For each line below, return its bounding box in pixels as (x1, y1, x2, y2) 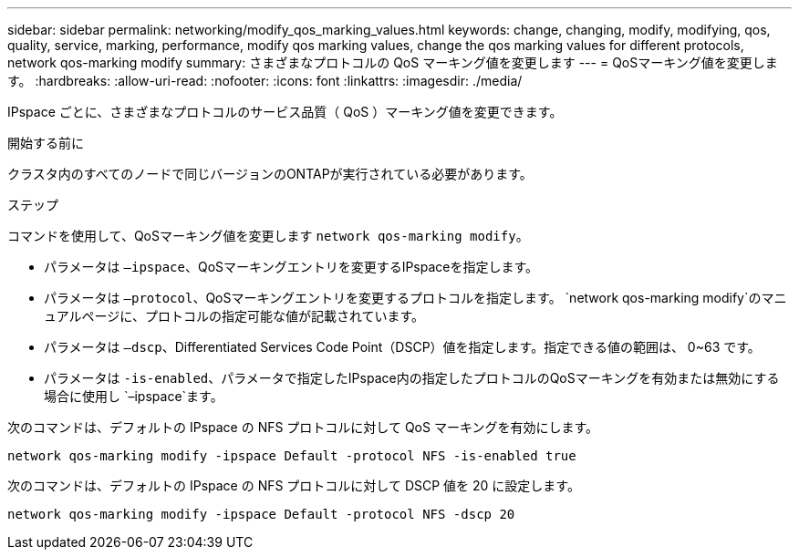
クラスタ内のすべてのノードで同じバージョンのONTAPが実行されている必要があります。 (7, 166, 533, 181)
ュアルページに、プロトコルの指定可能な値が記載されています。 (44, 308, 425, 324)
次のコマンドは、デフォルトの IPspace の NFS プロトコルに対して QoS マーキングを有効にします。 (7, 419, 599, 435)
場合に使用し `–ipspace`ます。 (44, 388, 223, 404)
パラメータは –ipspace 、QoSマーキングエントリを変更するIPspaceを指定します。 (44, 259, 539, 274)
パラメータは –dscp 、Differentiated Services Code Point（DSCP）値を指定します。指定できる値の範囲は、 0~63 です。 (44, 339, 761, 355)
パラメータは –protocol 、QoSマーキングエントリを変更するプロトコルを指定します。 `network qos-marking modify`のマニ (44, 290, 787, 305)
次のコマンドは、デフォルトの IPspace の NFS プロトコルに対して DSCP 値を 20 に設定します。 (7, 478, 580, 493)
